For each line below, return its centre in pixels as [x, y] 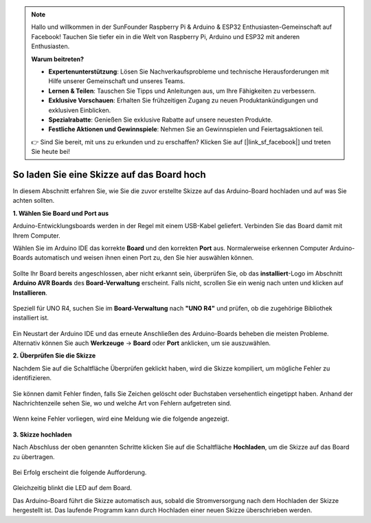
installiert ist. [31, 318]
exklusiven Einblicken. [80, 110]
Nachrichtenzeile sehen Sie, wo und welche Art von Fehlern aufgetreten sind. [122, 403]
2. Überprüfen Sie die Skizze [54, 356]
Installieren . [30, 293]
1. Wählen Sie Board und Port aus [61, 213]
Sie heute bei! [50, 152]
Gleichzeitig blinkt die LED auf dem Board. [72, 488]
